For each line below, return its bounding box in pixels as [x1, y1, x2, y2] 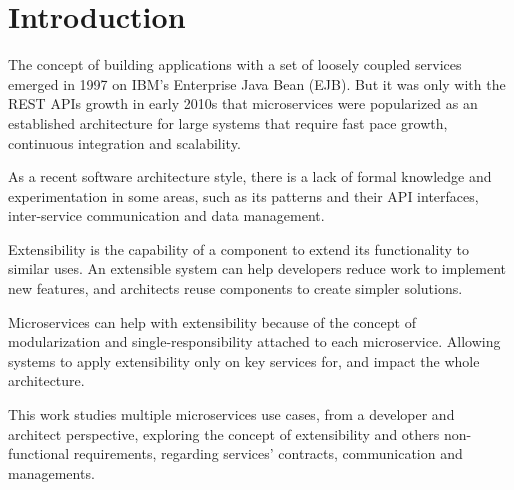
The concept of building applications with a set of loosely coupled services [8, 54, 462, 75]
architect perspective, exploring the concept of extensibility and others [8, 423, 440, 444]
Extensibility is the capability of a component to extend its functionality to [8, 238, 469, 259]
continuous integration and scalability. [8, 132, 241, 153]
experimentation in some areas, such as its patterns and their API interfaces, [8, 185, 479, 206]
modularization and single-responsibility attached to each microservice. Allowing [8, 331, 501, 352]
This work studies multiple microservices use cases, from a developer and [8, 404, 455, 425]
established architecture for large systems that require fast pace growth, [8, 112, 448, 133]
